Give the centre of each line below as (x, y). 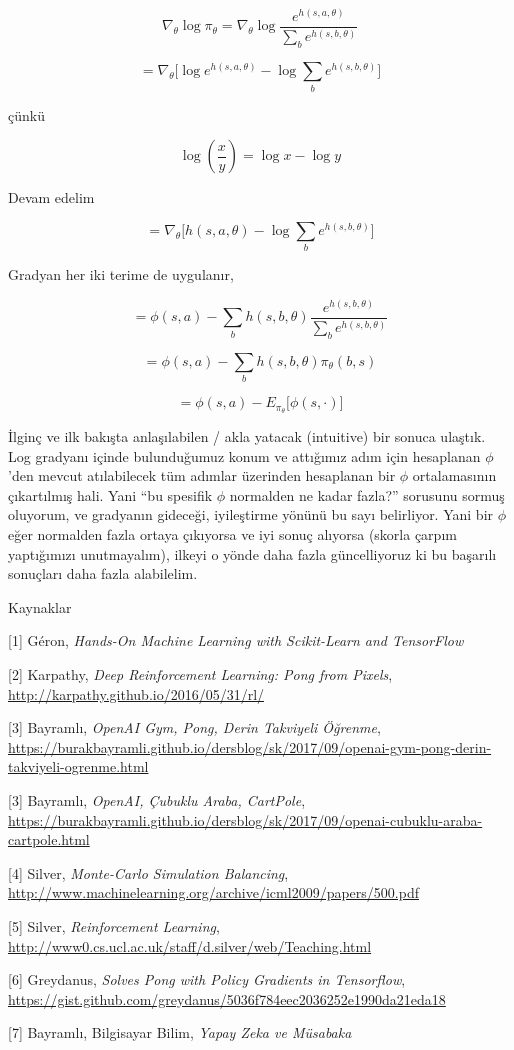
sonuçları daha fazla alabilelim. (103, 573)
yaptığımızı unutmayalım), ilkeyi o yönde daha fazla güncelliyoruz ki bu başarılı (252, 553)
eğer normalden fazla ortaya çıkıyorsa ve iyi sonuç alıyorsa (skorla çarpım (232, 534)
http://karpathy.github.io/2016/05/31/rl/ (136, 693)
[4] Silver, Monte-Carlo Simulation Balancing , (148, 872)
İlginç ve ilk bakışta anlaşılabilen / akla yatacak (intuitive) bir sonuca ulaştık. (247, 436)
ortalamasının (454, 475)
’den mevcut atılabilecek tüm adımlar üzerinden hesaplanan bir (202, 475)
